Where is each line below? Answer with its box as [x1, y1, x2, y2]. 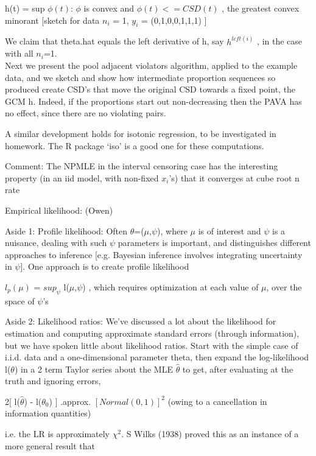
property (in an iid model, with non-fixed [5, 171, 159, 184]
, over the [266, 280, 302, 293]
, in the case [257, 35, 303, 47]
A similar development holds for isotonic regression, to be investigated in [5, 127, 276, 139]
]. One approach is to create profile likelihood [20, 260, 189, 273]
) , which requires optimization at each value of [82, 280, 259, 293]
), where [157, 224, 188, 237]
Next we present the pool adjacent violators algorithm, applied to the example [5, 59, 298, 72]
